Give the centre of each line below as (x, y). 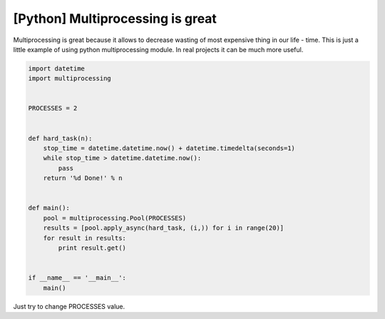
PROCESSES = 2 (53, 108)
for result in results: (84, 238)
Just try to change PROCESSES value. (69, 306)
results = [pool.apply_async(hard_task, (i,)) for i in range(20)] (164, 228)
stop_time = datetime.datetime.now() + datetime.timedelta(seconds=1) (169, 148)
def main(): (49, 208)
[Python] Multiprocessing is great (115, 19)
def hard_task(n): (60, 138)
